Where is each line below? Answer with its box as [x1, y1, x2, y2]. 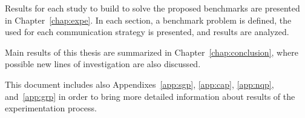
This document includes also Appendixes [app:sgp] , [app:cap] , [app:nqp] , [5, 77, 274, 90]
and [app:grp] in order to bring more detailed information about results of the [5, 90, 295, 102]
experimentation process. [5, 102, 97, 114]
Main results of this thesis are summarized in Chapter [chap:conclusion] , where [5, 45, 298, 58]
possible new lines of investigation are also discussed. [5, 57, 201, 70]
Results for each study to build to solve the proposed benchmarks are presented [5, 2, 300, 14]
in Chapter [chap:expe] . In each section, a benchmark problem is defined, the [5, 13, 292, 26]
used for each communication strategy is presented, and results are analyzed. [5, 25, 289, 38]
